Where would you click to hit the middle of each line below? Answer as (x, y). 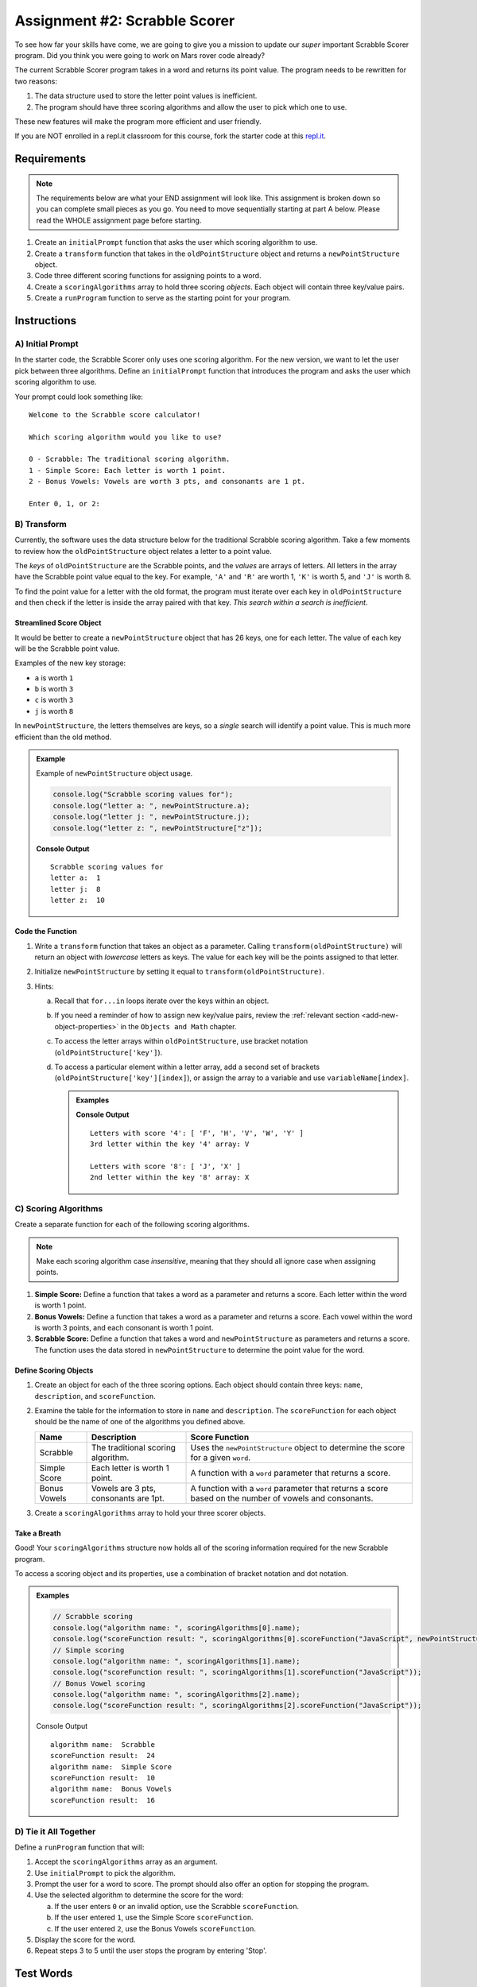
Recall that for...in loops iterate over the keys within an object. (162, 1001)
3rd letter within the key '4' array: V (170, 1144)
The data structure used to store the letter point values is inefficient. (146, 96)
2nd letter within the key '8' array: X (170, 1177)
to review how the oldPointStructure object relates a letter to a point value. (143, 551)
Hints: (44, 986)
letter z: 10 (78, 901)
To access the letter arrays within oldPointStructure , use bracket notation (181, 1041)
